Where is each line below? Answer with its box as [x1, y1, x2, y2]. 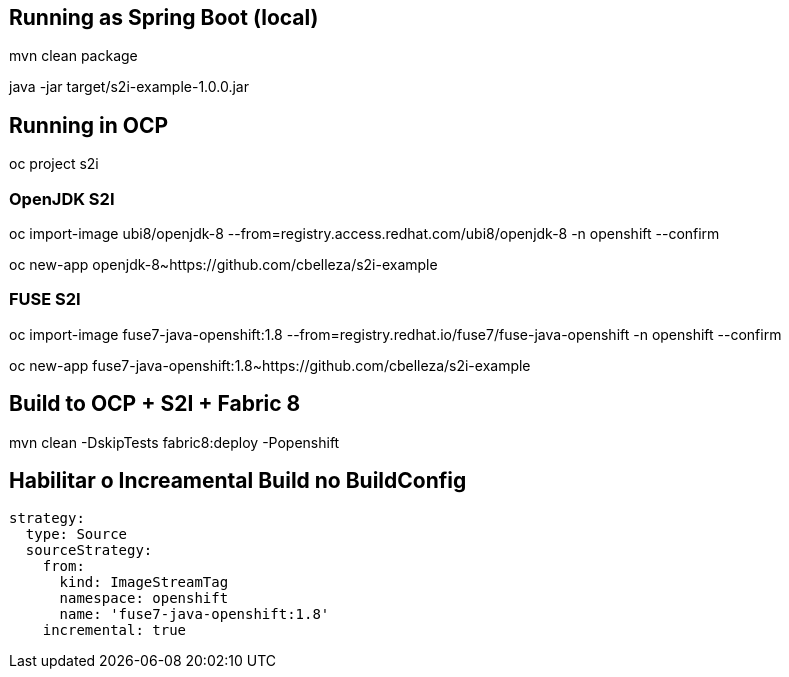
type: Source [25, 526, 128, 543]
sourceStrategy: [25, 542, 153, 559]
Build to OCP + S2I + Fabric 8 [9, 391, 301, 417]
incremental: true [42, 622, 187, 639]
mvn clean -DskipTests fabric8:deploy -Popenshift [9, 433, 340, 451]
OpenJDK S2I [9, 188, 115, 209]
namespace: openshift [59, 590, 229, 607]
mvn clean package [9, 47, 138, 65]
